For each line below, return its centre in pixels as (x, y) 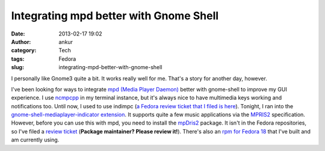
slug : (17, 67)
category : (24, 51)
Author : (21, 42)
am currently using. (35, 140)
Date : (18, 34)
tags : (18, 59)
